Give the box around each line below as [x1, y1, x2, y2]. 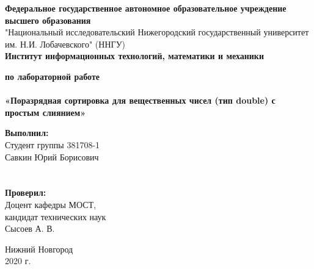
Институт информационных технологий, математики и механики [5, 49, 264, 62]
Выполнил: [5, 126, 49, 139]
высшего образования [5, 13, 91, 26]
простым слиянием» [5, 106, 86, 118]
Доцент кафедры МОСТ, [5, 198, 97, 210]
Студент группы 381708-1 [5, 138, 100, 151]
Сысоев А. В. [5, 222, 55, 235]
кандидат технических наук [5, 210, 106, 223]
